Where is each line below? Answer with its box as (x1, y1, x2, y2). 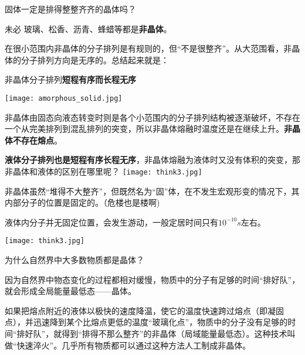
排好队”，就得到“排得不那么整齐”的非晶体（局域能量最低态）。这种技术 (16, 327, 287, 340)
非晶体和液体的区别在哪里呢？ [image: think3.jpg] (5, 165, 202, 177)
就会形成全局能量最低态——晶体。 (5, 285, 136, 297)
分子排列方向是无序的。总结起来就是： (21, 53, 169, 66)
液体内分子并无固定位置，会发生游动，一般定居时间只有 (5, 216, 218, 228)
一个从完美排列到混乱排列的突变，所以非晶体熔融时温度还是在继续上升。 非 (5, 122, 292, 135)
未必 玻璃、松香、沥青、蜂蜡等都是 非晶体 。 (5, 22, 172, 35)
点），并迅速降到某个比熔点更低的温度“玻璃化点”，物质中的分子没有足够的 (5, 316, 288, 328)
